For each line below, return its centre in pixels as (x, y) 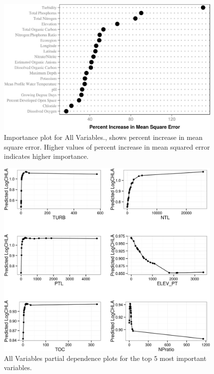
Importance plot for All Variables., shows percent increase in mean (103, 137)
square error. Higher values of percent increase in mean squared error (107, 146)
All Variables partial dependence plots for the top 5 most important (105, 358)
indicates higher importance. (46, 156)
